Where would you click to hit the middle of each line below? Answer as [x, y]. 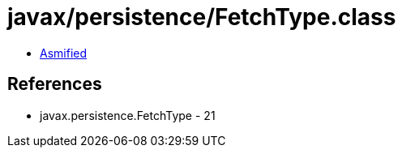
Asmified [64, 53]
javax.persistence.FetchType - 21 [128, 115]
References [55, 84]
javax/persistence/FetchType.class [202, 17]
